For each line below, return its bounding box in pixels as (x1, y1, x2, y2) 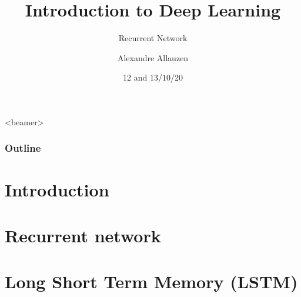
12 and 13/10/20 (123, 71, 183, 84)
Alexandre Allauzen (117, 51, 189, 64)
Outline (5, 141, 41, 155)
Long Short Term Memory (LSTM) (5, 269, 298, 293)
